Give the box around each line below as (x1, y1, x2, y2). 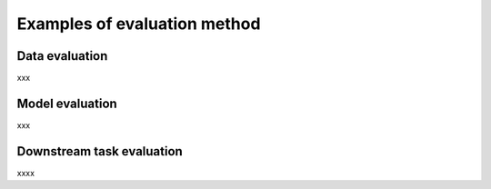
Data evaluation (16, 48, 108, 64)
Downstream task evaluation (16, 144, 184, 159)
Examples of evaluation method (16, 14, 261, 34)
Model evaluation (16, 95, 117, 111)
